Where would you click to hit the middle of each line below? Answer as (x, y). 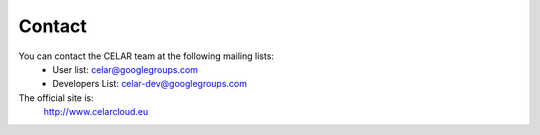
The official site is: (56, 97)
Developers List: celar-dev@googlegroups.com (150, 84)
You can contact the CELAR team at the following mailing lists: (146, 56)
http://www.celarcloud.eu (96, 112)
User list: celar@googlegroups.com (125, 69)
